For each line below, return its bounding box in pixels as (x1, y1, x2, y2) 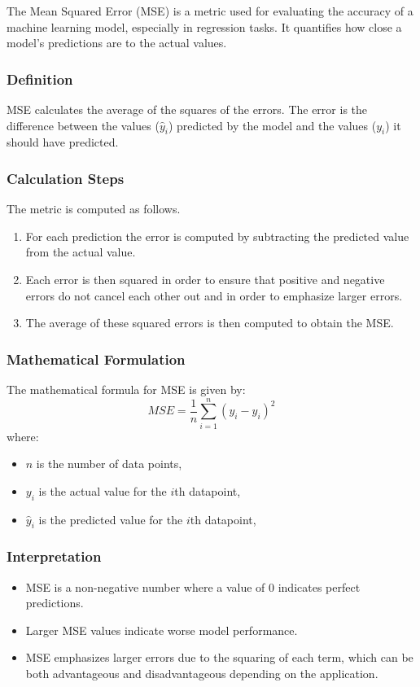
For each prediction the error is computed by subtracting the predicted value (25, 227, 409, 244)
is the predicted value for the (38, 510, 183, 527)
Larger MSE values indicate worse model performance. (25, 621, 298, 638)
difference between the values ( (7, 116, 160, 133)
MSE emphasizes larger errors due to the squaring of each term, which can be (25, 649, 413, 666)
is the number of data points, (36, 455, 182, 472)
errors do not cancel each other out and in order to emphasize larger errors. (25, 287, 403, 304)
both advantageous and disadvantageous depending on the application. (25, 665, 378, 682)
